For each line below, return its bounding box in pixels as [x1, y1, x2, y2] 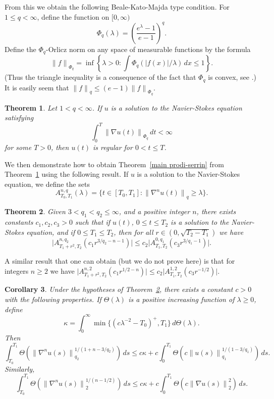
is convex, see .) [208, 72, 257, 82]
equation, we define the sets [5, 179, 90, 189]
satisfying [5, 112, 34, 123]
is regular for [92, 142, 133, 153]
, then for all [114, 226, 153, 237]
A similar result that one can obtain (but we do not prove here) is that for [5, 256, 235, 266]
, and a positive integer [119, 206, 190, 217]
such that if [75, 217, 110, 227]
